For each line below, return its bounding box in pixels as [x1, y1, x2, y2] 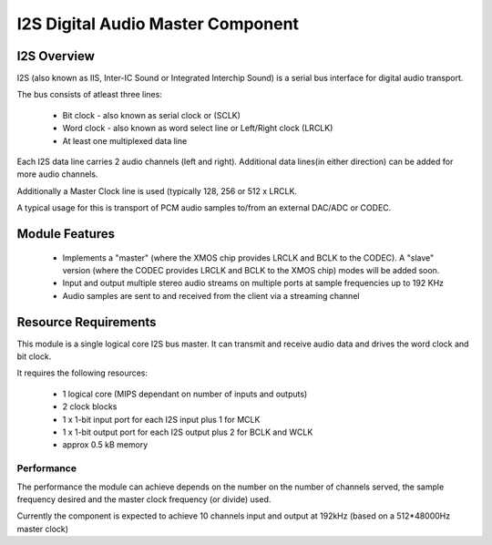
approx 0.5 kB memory [62, 439, 149, 450]
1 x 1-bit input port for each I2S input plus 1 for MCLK [62, 414, 261, 425]
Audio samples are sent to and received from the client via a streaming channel [62, 290, 360, 301]
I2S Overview [16, 48, 95, 64]
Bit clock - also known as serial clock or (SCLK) [62, 109, 241, 120]
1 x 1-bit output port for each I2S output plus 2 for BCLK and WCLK [62, 427, 313, 437]
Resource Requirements [16, 314, 157, 330]
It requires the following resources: [16, 367, 149, 378]
